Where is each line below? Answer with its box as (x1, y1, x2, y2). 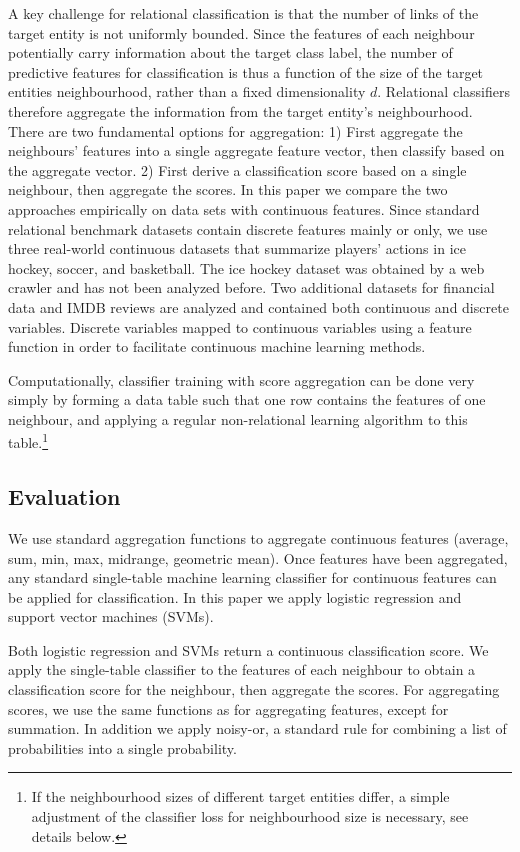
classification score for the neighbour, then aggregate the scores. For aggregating (8, 679, 500, 700)
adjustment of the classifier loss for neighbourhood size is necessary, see (31, 806, 469, 827)
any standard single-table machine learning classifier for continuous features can (8, 567, 497, 588)
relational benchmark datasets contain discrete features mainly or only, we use (8, 218, 488, 239)
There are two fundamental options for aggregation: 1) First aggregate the (8, 120, 463, 141)
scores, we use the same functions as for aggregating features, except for (8, 698, 449, 719)
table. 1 (8, 429, 49, 453)
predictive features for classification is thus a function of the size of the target (8, 61, 484, 82)
